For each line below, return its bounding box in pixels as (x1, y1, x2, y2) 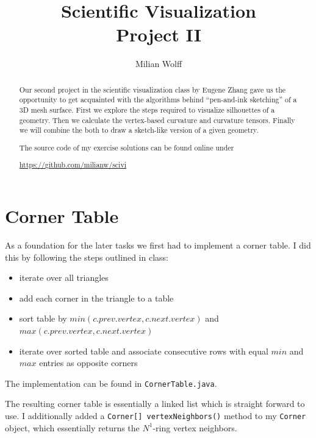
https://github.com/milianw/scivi (19, 160, 127, 170)
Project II (116, 22, 201, 47)
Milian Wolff (135, 57, 182, 70)
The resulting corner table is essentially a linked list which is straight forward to (5, 397, 305, 410)
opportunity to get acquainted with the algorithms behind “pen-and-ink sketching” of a (19, 94, 297, 105)
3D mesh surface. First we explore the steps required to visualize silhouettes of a (19, 105, 275, 115)
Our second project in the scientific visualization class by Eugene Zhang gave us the (19, 84, 286, 94)
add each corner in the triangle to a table (19, 291, 174, 304)
